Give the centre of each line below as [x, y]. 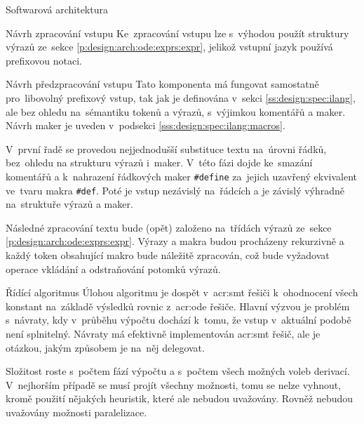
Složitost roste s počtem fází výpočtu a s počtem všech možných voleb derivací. [178, 371]
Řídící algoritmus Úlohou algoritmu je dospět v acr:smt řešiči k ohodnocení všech [182, 292]
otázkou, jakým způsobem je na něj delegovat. [105, 347]
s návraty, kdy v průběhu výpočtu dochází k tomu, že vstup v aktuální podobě [178, 320]
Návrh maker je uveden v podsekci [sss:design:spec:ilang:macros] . [146, 125]
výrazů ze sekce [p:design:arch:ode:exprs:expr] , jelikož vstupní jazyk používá [169, 47]
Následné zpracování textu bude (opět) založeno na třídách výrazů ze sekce [169, 227]
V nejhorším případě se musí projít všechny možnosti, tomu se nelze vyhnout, [174, 384]
